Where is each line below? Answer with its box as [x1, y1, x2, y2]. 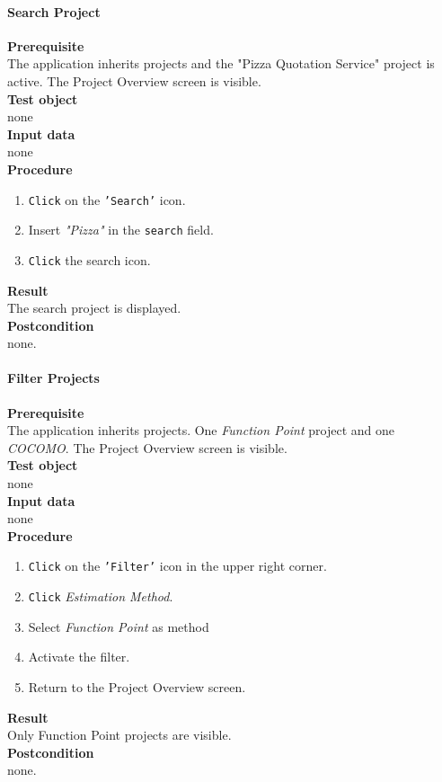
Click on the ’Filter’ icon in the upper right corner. [28, 556, 327, 575]
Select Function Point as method [28, 617, 209, 635]
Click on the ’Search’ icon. [28, 190, 186, 209]
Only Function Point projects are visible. [7, 725, 232, 744]
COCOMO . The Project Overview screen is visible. [7, 438, 287, 457]
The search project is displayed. [7, 298, 181, 317]
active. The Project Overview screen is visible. [7, 71, 261, 90]
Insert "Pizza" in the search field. [28, 220, 214, 239]
